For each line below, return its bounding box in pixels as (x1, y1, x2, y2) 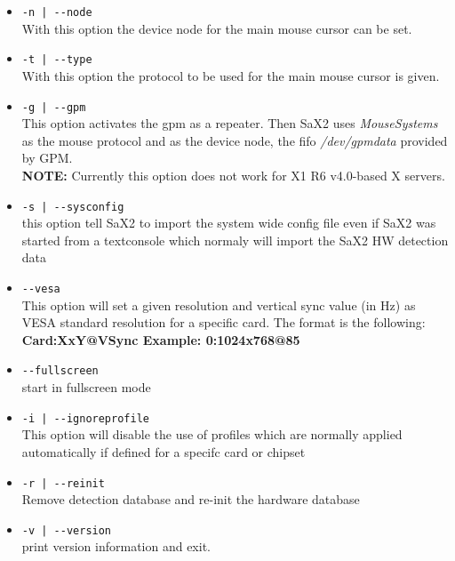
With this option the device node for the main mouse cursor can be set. (21, 19, 412, 37)
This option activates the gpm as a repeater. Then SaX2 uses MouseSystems (21, 114, 438, 132)
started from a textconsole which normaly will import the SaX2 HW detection (21, 230, 449, 249)
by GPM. (21, 148, 73, 167)
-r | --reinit (21, 477, 105, 490)
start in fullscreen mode (21, 378, 151, 397)
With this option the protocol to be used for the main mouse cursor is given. (21, 66, 440, 84)
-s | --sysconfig (21, 200, 124, 213)
